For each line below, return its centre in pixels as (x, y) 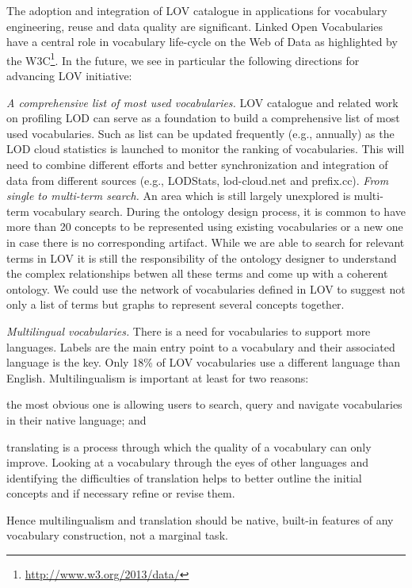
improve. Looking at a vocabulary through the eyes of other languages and (188, 462)
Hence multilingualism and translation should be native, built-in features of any (200, 519)
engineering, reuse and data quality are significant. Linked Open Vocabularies (195, 26)
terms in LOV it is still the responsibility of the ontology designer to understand (202, 257)
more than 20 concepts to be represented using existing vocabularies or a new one (205, 227)
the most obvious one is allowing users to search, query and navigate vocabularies (204, 404)
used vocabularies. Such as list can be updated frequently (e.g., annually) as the (200, 133)
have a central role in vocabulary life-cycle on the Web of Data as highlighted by (202, 42)
